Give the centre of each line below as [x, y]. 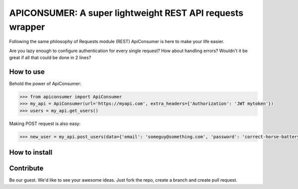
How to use [27, 72]
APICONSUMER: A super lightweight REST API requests [126, 13]
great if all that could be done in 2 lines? [50, 58]
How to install [31, 153]
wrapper [27, 27]
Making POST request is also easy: [45, 124]
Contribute [26, 168]
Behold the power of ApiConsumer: [45, 84]
